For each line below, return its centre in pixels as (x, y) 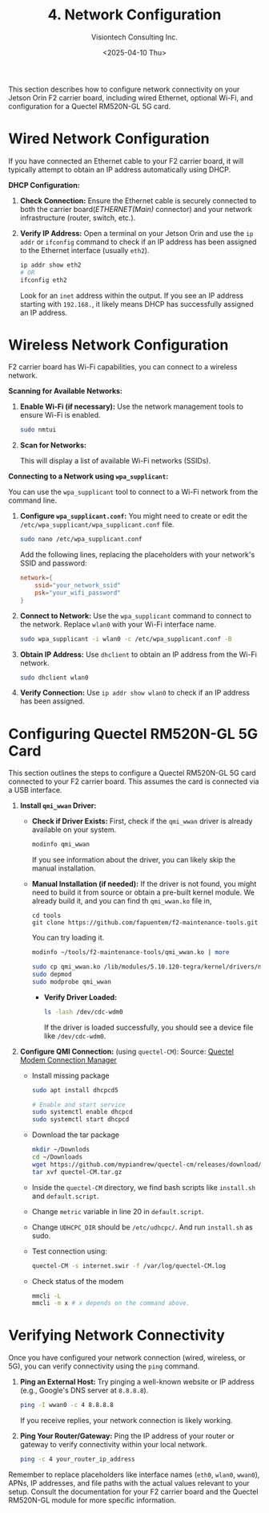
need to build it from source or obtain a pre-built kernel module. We (143, 892)
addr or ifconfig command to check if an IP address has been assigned (138, 242)
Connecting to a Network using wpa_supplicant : (88, 476)
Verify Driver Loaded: (80, 997)
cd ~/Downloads (57, 1157)
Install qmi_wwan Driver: (58, 805)
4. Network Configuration (134, 15)
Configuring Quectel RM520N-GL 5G (133, 734)
